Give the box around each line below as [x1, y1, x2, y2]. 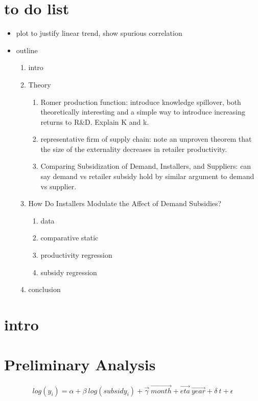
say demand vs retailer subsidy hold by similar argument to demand [40, 171, 254, 182]
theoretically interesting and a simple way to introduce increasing [40, 106, 245, 117]
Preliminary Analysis [4, 354, 156, 375]
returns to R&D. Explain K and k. [40, 116, 149, 127]
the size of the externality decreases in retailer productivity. [40, 143, 227, 154]
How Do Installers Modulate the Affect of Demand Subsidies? [28, 198, 222, 209]
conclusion [28, 284, 61, 295]
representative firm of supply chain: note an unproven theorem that [40, 133, 252, 144]
